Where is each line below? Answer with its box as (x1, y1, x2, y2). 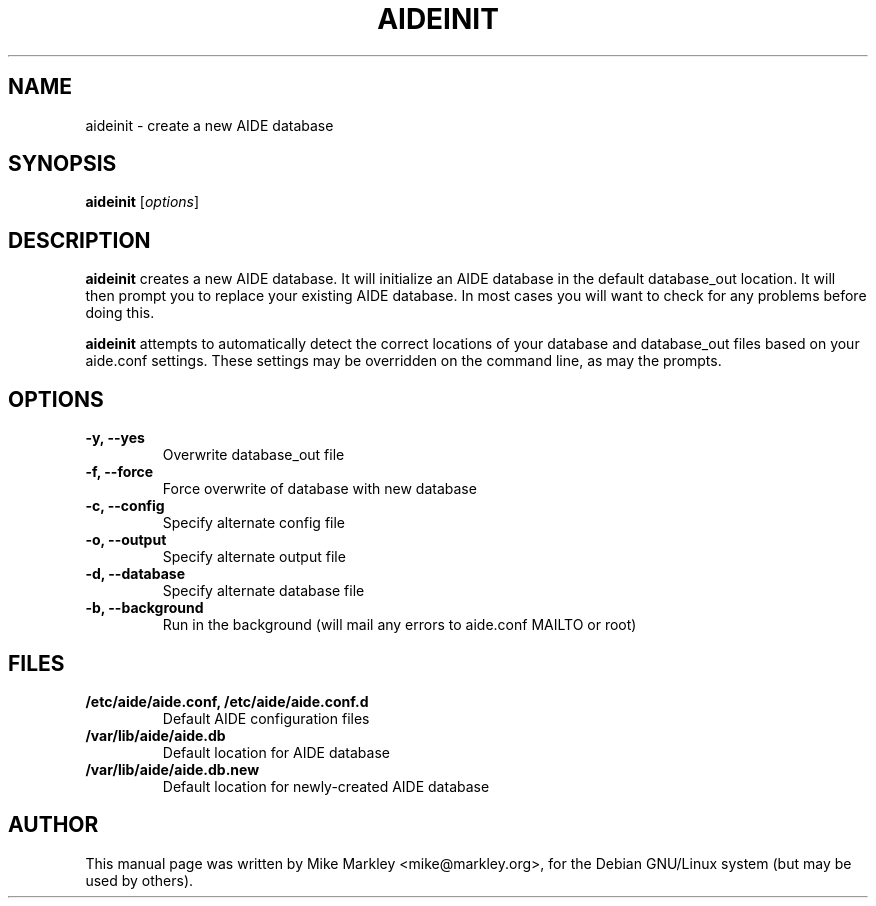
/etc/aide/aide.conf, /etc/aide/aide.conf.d (85, 692, 369, 710)
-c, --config (85, 497, 165, 515)
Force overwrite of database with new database (162, 480, 477, 498)
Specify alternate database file (162, 582, 365, 600)
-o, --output (85, 531, 167, 549)
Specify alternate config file (162, 514, 346, 532)
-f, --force (85, 463, 154, 481)
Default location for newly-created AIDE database (162, 777, 490, 795)
